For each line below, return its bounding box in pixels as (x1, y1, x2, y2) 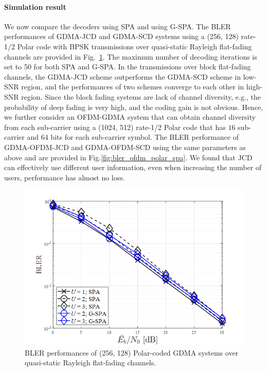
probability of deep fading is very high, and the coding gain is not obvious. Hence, (4, 101, 263, 112)
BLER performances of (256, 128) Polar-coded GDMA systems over (25, 347, 239, 358)
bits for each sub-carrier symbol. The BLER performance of (50, 132, 239, 142)
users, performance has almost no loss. (4, 172, 125, 182)
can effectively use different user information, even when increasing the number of (4, 162, 262, 173)
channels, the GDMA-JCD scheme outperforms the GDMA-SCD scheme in (4, 71, 241, 82)
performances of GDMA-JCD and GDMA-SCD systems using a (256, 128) (4, 31, 239, 42)
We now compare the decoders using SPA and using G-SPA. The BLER (4, 21, 231, 31)
